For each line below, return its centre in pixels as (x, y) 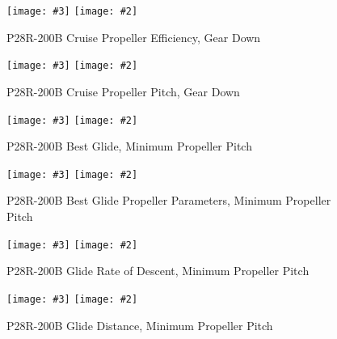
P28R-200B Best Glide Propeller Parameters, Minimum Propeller (169, 200)
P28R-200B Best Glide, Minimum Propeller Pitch (129, 146)
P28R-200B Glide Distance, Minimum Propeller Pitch (140, 325)
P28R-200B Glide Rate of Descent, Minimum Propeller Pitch (158, 271)
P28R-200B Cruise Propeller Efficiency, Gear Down (134, 37)
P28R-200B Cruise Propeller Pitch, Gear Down (123, 91)
